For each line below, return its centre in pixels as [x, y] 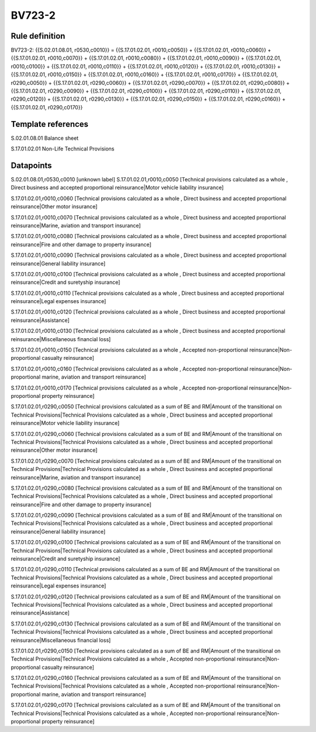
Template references [50, 124]
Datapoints [31, 165]
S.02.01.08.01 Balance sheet [45, 138]
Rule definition [38, 36]
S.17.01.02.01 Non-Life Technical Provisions [63, 149]
